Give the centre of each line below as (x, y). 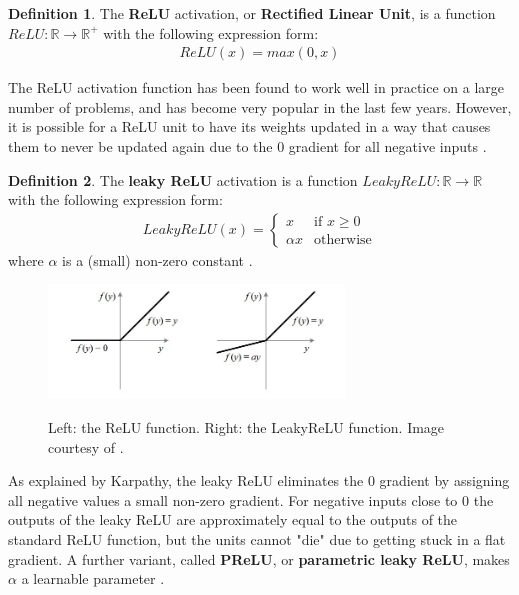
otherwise (343, 240)
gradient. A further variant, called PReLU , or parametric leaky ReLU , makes (259, 558)
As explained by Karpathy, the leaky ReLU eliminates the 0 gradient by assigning (259, 480)
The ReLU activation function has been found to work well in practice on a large (256, 87)
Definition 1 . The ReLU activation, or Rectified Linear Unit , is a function (252, 13)
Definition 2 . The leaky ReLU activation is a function (183, 179)
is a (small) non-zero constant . (157, 259)
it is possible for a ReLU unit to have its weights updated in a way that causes (249, 126)
